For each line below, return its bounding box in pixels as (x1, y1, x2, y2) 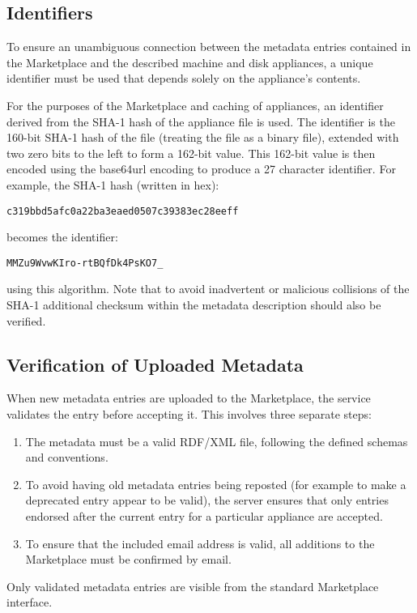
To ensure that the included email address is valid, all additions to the (25, 534, 375, 551)
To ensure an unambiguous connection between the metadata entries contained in (6, 38, 411, 55)
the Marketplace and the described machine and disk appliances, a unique (6, 53, 373, 70)
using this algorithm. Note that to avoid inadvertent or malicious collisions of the (6, 280, 410, 297)
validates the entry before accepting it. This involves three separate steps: (6, 406, 372, 423)
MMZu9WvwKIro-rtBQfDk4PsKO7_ (6, 257, 164, 269)
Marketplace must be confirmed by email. (25, 551, 232, 568)
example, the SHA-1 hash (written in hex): (6, 176, 219, 193)
